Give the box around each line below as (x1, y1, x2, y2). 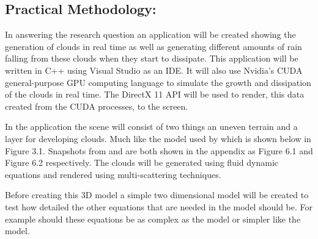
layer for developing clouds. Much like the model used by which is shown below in (5, 132, 311, 144)
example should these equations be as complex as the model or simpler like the (5, 212, 301, 225)
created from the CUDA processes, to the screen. (5, 99, 188, 112)
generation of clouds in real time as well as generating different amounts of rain (5, 40, 302, 52)
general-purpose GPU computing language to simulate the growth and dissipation (5, 76, 311, 88)
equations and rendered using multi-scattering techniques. (5, 168, 221, 180)
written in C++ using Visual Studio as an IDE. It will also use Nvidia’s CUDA (5, 63, 303, 76)
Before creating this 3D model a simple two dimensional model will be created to (5, 188, 309, 201)
